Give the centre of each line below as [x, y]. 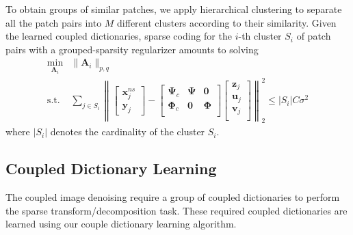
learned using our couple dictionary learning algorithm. [121, 224]
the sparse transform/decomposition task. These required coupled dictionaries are [176, 210]
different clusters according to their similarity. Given [227, 22]
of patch [314, 36]
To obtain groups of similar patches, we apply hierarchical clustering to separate [174, 9]
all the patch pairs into [54, 22]
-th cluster [260, 36]
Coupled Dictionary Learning [111, 168]
